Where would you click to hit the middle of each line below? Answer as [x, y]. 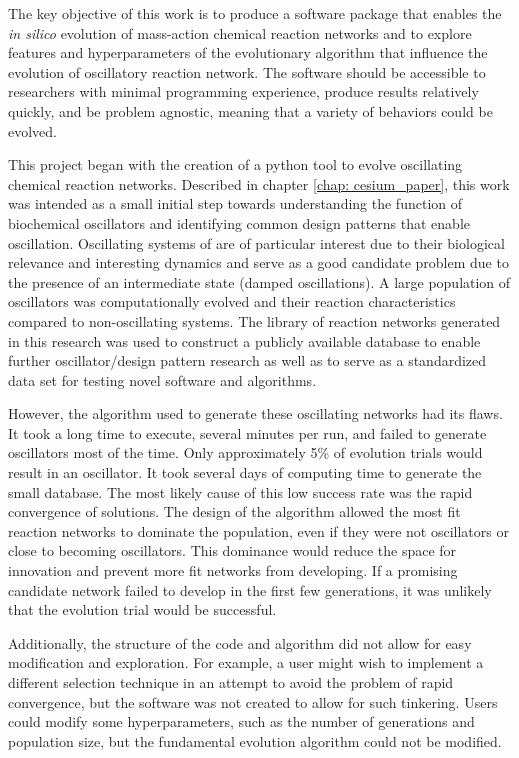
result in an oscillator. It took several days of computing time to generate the [245, 472]
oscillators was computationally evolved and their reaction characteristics [232, 301]
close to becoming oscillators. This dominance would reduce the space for [232, 550]
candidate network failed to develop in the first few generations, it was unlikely [250, 589]
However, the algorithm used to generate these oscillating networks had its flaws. [255, 413]
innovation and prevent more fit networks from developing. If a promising [233, 570]
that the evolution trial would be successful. [142, 609]
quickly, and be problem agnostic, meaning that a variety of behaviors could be [250, 110]
